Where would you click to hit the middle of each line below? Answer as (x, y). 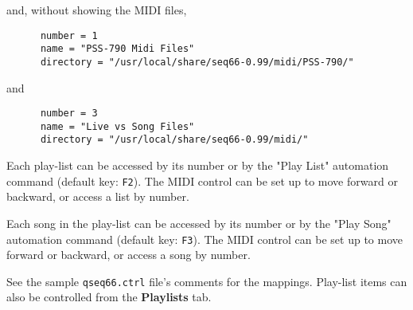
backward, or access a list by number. (98, 196)
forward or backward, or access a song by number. (129, 255)
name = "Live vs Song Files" (117, 126)
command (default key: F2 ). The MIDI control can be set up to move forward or (202, 181)
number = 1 (69, 35)
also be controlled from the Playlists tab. (109, 297)
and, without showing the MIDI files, (97, 10)
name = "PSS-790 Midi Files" (117, 49)
